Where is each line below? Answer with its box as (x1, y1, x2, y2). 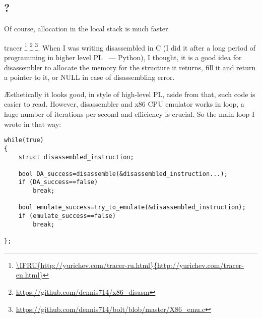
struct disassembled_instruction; (18, 153, 134, 161)
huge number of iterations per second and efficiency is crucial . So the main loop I (4, 109, 254, 119)
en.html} (16, 269, 43, 280)
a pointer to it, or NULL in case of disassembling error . (4, 72, 175, 82)
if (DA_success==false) (18, 178, 98, 186)
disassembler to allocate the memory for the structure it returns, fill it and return (4, 62, 256, 72)
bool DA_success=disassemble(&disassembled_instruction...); (18, 170, 228, 177)
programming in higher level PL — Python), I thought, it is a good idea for (4, 52, 242, 63)
